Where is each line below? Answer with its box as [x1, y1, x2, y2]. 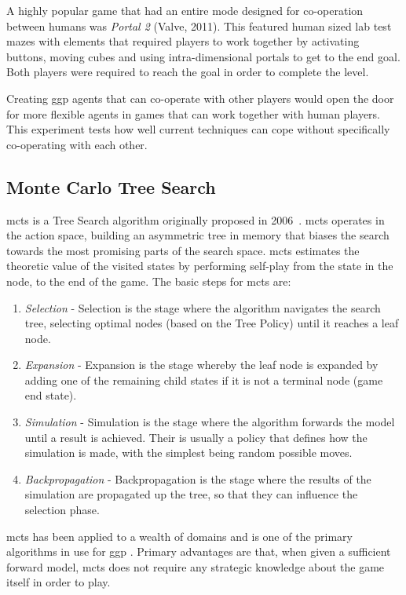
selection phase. [24, 502, 100, 518]
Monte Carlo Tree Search [6, 174, 216, 199]
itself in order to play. [6, 574, 111, 590]
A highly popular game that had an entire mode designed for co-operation [6, 2, 364, 18]
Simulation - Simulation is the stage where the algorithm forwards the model [24, 414, 395, 430]
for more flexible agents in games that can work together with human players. [6, 105, 381, 122]
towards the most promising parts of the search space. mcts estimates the [6, 242, 360, 258]
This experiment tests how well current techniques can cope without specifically [6, 121, 390, 137]
